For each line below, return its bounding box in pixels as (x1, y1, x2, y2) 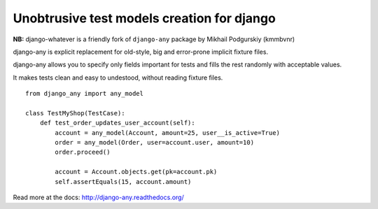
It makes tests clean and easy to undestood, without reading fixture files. (13, 73, 223, 82)
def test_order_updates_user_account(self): (39, 119, 195, 127)
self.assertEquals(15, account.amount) (55, 178, 192, 185)
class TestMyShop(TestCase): (25, 109, 125, 117)
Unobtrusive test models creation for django (13, 10, 276, 26)
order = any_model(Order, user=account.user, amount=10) (55, 138, 255, 147)
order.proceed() (55, 148, 111, 157)
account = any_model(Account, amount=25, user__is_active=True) (55, 129, 280, 136)
